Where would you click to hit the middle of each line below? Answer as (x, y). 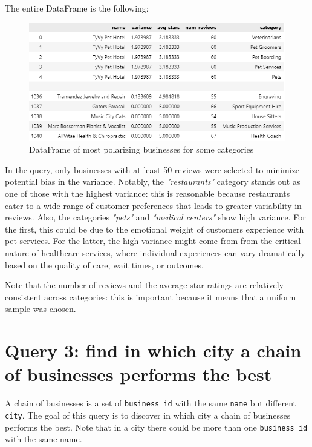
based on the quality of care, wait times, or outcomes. (104, 264)
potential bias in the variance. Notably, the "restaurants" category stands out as (153, 181)
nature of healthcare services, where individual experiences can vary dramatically (155, 253)
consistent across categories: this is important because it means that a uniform (151, 296)
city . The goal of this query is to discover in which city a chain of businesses (148, 415)
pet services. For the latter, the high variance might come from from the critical (153, 241)
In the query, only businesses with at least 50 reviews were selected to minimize (152, 169)
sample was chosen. (41, 309)
